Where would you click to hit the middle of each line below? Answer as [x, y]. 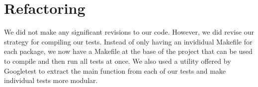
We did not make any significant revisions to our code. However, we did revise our [129, 32]
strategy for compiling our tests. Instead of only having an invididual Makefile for [128, 41]
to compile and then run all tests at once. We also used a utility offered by [118, 61]
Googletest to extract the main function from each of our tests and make [115, 70]
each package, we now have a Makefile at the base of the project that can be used [128, 51]
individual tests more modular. [51, 80]
